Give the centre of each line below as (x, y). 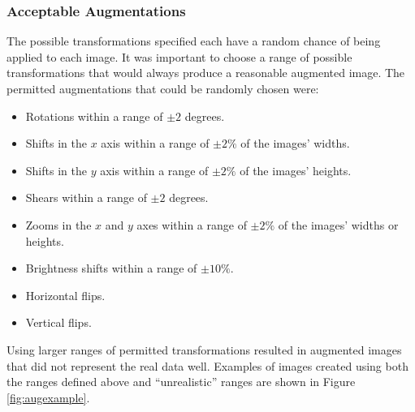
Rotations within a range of (94, 116)
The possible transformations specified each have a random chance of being (194, 41)
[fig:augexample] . (48, 397)
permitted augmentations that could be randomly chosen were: (163, 88)
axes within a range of (192, 224)
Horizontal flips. (65, 295)
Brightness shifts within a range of (111, 268)
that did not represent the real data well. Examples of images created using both (207, 365)
